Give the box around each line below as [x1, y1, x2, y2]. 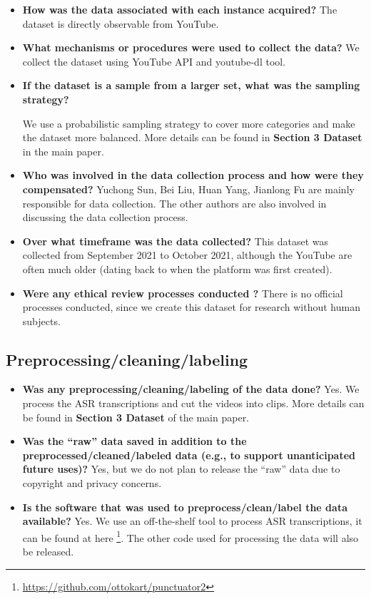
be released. [22, 544, 74, 559]
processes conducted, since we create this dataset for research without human [22, 299, 360, 314]
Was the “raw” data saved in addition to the [22, 434, 247, 449]
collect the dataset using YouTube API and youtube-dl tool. [22, 53, 286, 68]
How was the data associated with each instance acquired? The [22, 2, 337, 16]
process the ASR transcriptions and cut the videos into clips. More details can [22, 396, 365, 411]
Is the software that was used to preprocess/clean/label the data [22, 499, 347, 514]
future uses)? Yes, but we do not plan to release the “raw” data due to [22, 461, 340, 476]
